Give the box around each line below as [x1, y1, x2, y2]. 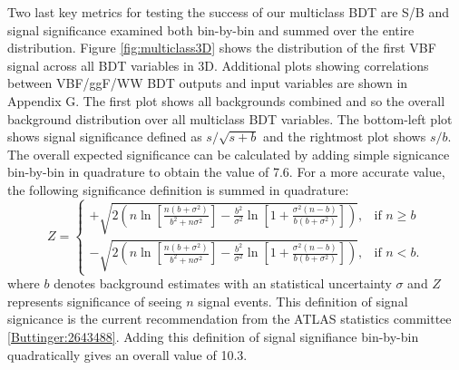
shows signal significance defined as [7, 127, 202, 146]
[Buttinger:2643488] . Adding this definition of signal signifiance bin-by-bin [7, 326, 419, 346]
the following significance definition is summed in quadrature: [7, 180, 349, 199]
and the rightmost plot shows [263, 127, 426, 146]
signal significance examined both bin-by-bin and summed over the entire [7, 20, 415, 39]
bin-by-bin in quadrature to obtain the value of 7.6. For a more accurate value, [7, 162, 445, 181]
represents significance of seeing [7, 291, 182, 310]
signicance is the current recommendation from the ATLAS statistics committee [7, 309, 452, 328]
